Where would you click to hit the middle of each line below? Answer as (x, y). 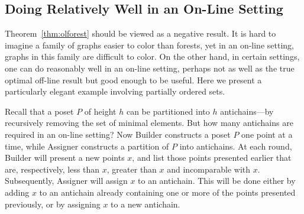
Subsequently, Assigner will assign (66, 181)
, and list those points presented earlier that (212, 158)
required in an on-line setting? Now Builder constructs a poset (118, 134)
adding (17, 192)
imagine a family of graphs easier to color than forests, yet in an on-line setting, (149, 45)
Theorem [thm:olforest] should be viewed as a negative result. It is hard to (140, 33)
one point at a (267, 134)
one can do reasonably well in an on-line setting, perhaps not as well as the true (150, 68)
